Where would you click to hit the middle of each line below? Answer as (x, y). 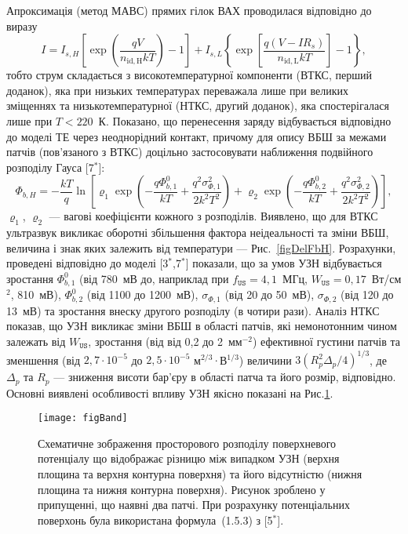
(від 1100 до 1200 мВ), (142, 294)
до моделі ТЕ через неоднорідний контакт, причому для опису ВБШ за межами (197, 136)
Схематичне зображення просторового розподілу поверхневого (187, 443)
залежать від (36, 341)
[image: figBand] (83, 418)
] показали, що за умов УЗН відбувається (284, 263)
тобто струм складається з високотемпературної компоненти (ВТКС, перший (189, 75)
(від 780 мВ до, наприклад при (154, 278)
